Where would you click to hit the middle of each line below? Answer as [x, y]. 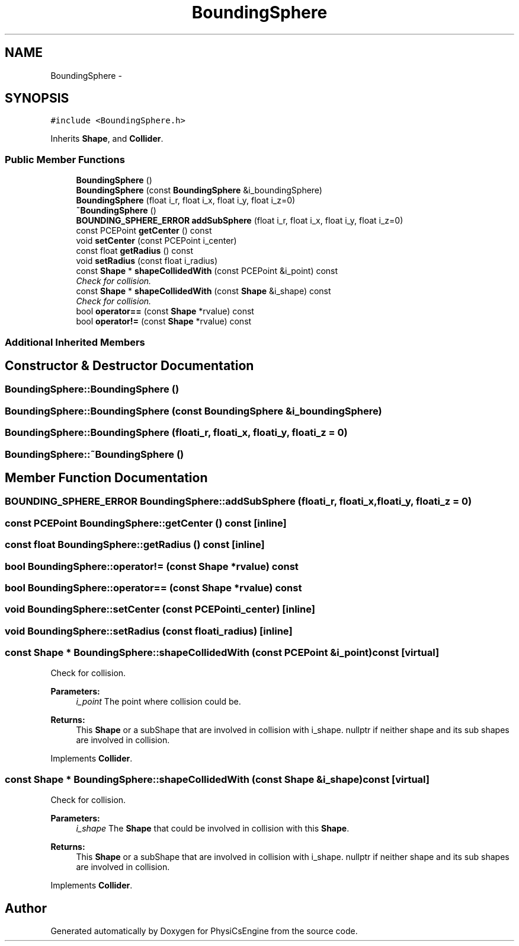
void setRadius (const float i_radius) [147, 261]
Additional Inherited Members [75, 342]
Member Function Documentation [106, 477]
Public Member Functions [65, 159]
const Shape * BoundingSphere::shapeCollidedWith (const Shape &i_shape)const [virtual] [217, 779]
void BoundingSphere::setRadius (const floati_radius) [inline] [149, 631]
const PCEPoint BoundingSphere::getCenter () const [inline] [146, 523]
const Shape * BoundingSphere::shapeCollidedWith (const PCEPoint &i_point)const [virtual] [222, 652]
